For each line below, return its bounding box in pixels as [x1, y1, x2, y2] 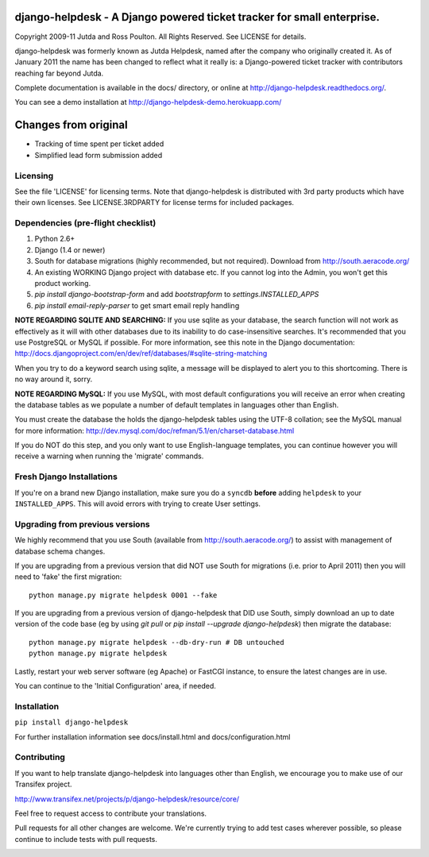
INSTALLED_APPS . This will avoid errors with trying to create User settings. [14, 499, 261, 508]
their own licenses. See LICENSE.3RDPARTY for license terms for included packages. [14, 198, 294, 207]
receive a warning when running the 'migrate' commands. [14, 451, 204, 461]
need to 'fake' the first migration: [14, 572, 122, 581]
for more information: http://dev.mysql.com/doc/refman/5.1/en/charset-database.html [14, 426, 295, 435]
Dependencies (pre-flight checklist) [14, 218, 157, 229]
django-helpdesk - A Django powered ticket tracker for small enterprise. [14, 10, 381, 24]
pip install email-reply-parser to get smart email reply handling [34, 300, 240, 310]
